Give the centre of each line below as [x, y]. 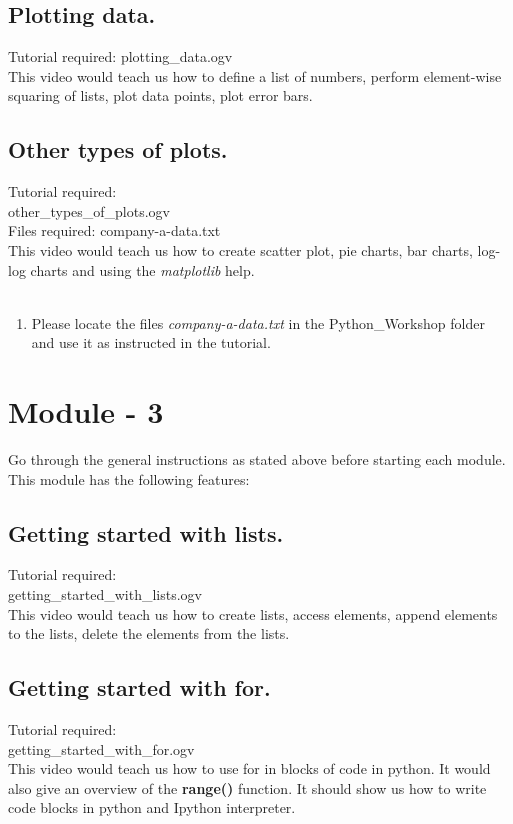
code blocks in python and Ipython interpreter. [152, 807]
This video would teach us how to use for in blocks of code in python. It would [249, 768]
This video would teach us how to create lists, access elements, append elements [253, 613]
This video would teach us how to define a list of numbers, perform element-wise [255, 75]
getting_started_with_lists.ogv [105, 594]
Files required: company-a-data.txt [114, 230]
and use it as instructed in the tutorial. [151, 342]
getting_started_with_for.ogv [101, 748]
